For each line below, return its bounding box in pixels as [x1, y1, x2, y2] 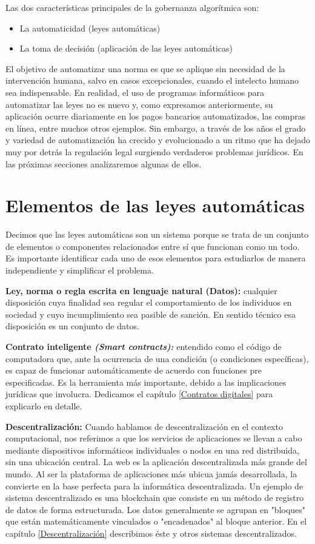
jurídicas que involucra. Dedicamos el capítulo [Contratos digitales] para [5, 388, 273, 400]
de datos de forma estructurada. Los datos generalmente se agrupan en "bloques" [5, 503, 306, 515]
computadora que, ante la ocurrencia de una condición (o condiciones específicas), [5, 352, 309, 364]
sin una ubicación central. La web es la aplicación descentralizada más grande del [5, 455, 307, 468]
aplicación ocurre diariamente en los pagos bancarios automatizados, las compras [5, 110, 306, 123]
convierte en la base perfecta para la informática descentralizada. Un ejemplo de [5, 479, 303, 492]
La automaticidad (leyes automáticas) [19, 21, 161, 34]
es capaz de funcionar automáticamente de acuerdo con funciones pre [5, 364, 262, 377]
